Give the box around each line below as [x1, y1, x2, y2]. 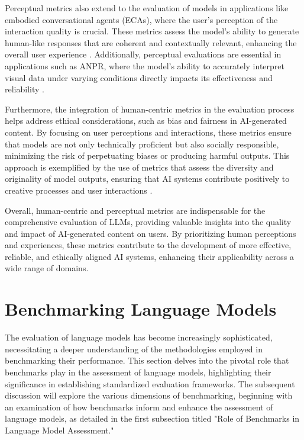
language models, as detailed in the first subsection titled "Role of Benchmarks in [5, 412, 300, 425]
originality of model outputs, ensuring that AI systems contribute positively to [5, 172, 290, 185]
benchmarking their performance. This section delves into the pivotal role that [5, 354, 289, 367]
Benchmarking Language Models [5, 297, 277, 321]
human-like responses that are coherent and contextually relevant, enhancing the [5, 36, 297, 49]
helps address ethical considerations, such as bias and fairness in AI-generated [5, 114, 287, 127]
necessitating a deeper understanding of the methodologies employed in [5, 342, 263, 355]
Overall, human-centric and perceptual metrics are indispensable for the [5, 204, 266, 216]
